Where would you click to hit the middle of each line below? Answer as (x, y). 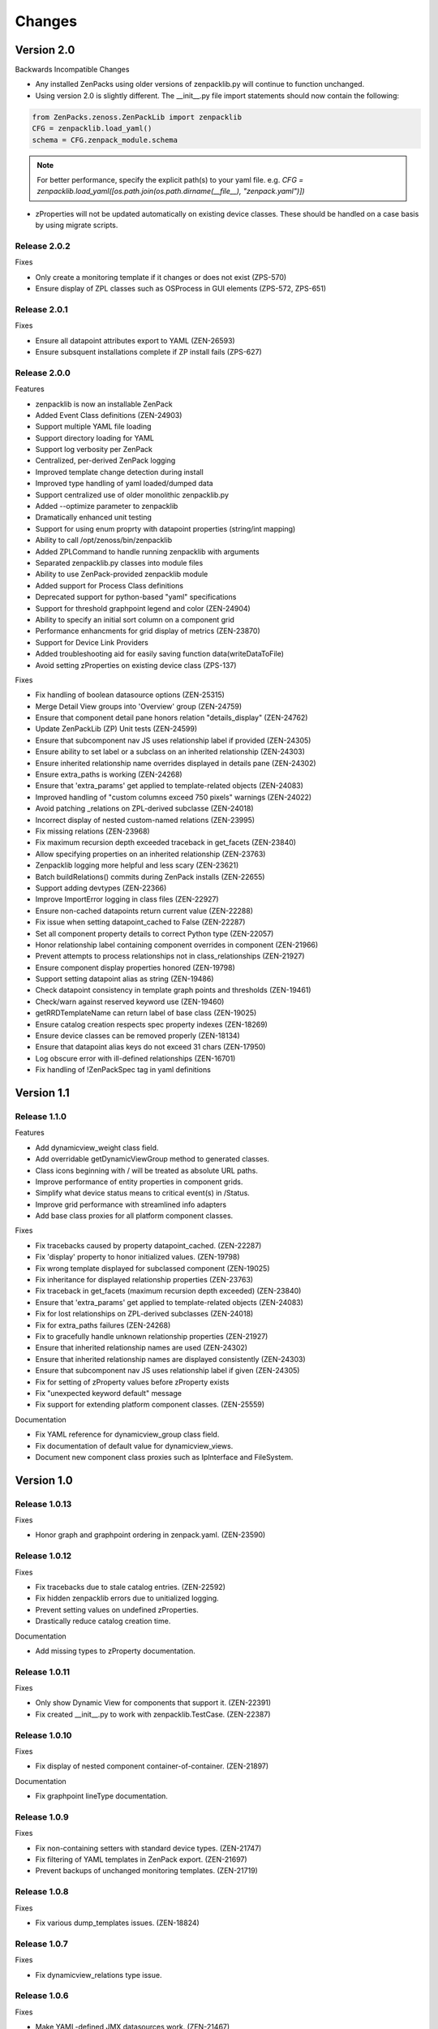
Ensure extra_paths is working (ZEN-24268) (109, 774)
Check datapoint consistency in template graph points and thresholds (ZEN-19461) (173, 990)
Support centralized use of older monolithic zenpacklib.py (132, 494)
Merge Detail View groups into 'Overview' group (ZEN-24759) (139, 706)
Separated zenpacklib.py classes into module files (119, 563)
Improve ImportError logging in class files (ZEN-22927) (127, 899)
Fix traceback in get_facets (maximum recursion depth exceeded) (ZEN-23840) (168, 1291)
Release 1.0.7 (42, 1944)
